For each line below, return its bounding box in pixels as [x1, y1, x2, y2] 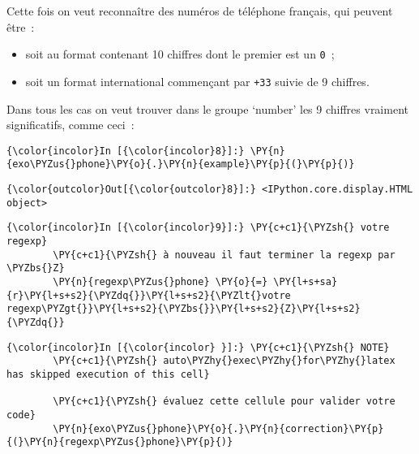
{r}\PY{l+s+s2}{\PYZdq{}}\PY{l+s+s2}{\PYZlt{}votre [6, 289, 291, 301]
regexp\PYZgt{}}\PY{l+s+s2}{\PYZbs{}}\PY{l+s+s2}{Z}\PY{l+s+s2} [6, 303, 361, 315]
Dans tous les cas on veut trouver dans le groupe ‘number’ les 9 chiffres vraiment [6, 100, 408, 117]
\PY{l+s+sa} [273, 275, 338, 288]
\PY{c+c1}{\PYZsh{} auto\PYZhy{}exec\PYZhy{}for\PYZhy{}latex [53, 355, 395, 367]
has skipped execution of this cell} [6, 368, 210, 380]
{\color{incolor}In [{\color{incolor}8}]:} [6, 145, 245, 157]
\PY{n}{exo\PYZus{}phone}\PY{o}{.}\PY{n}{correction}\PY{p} [53, 422, 384, 435]
